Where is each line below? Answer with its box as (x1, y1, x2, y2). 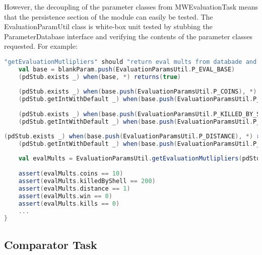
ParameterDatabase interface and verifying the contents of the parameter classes (4, 31, 252, 41)
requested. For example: (4, 41, 78, 51)
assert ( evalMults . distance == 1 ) (18, 185, 130, 192)
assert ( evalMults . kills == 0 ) (18, 200, 120, 207)
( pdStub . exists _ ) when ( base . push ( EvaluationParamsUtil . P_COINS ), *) (18, 88, 257, 96)
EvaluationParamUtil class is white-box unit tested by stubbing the (4, 21, 213, 32)
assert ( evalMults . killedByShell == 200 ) (18, 178, 156, 185)
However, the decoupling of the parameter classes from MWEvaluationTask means (4, 2, 258, 12)
